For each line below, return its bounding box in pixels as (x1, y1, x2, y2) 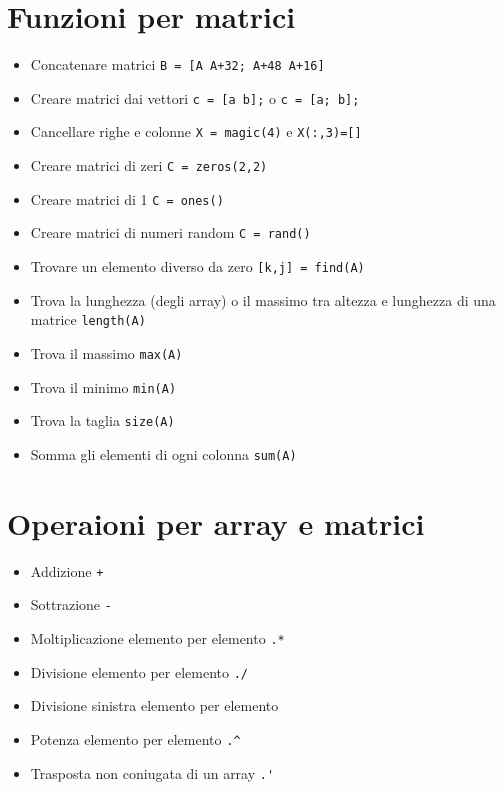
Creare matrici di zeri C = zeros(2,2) (30, 155, 268, 176)
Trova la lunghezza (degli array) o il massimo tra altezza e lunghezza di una (30, 289, 496, 310)
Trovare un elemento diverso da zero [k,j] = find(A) (30, 256, 365, 277)
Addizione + (30, 560, 104, 581)
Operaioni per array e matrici (7, 502, 425, 543)
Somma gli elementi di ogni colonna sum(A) (30, 443, 297, 464)
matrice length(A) (30, 309, 146, 330)
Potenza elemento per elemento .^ (30, 728, 241, 749)
